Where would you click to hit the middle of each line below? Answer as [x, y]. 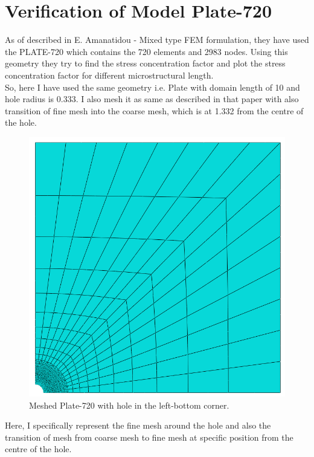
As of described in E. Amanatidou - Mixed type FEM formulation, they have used [157, 40]
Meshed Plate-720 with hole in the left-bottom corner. [129, 405]
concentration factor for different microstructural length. [109, 75]
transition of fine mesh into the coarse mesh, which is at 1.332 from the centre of [154, 110]
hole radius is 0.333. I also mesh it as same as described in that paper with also [152, 99]
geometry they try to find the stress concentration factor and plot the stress [145, 63]
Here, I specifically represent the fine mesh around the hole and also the [138, 425]
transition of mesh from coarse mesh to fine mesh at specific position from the [149, 437]
